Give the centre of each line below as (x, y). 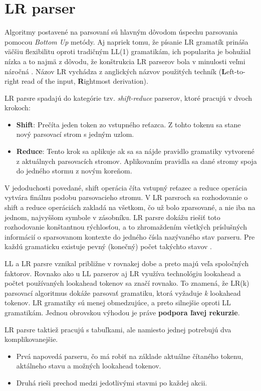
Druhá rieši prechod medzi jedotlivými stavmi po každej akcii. (112, 382)
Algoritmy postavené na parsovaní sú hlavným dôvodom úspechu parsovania (121, 32)
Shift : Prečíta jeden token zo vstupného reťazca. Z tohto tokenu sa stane (128, 124)
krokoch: (18, 108)
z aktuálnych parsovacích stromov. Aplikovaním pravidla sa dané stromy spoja (137, 161)
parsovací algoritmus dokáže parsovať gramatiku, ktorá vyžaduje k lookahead (123, 292)
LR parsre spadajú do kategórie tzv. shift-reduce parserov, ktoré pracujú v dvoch (128, 97)
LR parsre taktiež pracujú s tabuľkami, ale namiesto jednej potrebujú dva (118, 329)
